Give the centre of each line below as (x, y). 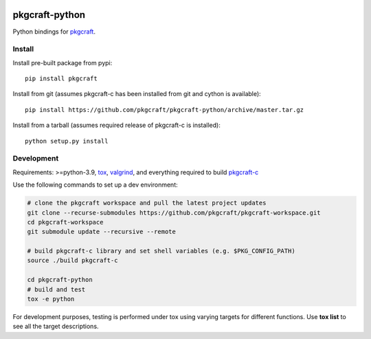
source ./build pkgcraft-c (72, 260)
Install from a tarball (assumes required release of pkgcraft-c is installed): (117, 125)
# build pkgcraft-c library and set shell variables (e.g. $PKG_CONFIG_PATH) (161, 251)
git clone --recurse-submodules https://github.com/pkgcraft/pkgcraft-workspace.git (174, 212)
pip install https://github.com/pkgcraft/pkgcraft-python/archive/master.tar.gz (165, 109)
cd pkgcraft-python (60, 280)
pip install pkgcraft (61, 79)
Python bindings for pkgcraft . (54, 32)
